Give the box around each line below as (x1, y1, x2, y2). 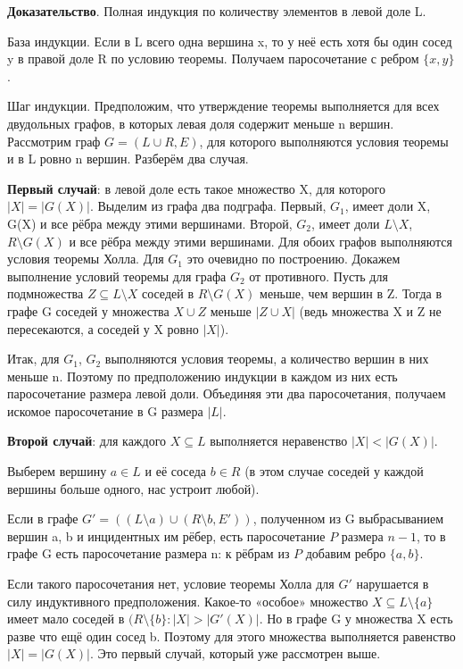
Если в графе (7, 509, 79, 528)
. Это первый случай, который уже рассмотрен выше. (89, 644, 381, 663)
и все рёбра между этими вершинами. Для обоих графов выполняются (69, 231, 453, 250)
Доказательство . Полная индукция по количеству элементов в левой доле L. (7, 2, 426, 20)
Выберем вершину (7, 462, 107, 481)
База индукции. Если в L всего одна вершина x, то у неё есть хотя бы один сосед (7, 31, 452, 50)
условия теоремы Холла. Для (7, 249, 164, 268)
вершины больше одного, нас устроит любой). (7, 479, 260, 498)
